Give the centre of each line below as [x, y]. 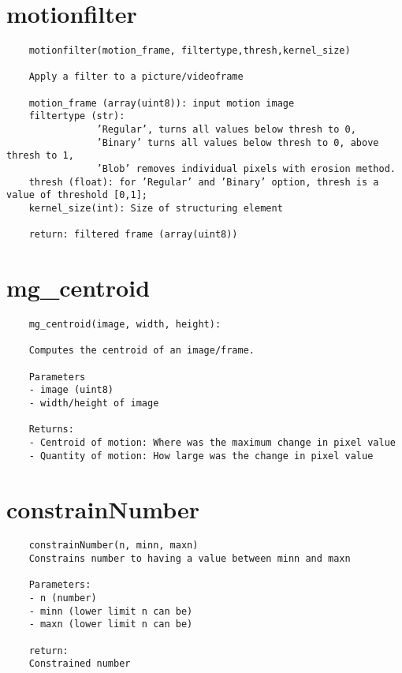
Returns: [51, 430]
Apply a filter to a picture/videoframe [136, 77]
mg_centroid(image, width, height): [125, 325]
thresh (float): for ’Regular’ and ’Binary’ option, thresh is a [204, 182]
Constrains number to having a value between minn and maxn [190, 559]
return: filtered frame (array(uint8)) [133, 235]
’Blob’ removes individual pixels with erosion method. [246, 169]
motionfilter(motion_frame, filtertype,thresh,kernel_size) [190, 51]
